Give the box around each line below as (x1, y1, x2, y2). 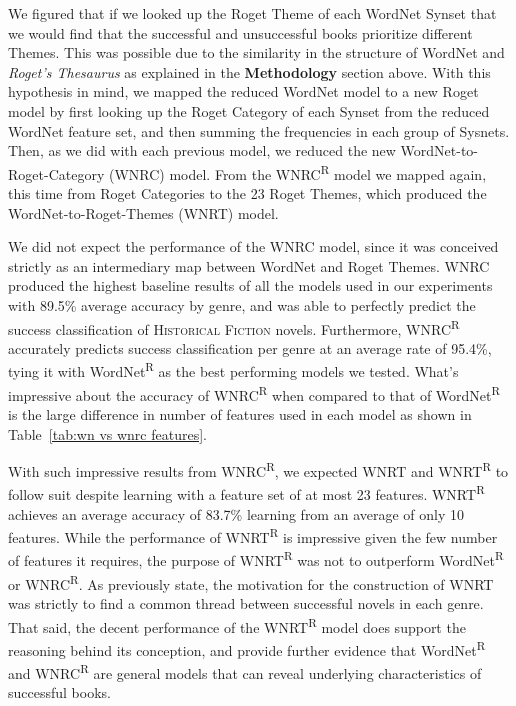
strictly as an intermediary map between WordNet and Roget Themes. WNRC (8, 255, 490, 276)
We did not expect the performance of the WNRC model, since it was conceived (8, 236, 499, 257)
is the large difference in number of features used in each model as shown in (8, 403, 472, 424)
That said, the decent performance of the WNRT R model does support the (8, 613, 466, 637)
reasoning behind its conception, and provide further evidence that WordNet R (8, 636, 486, 660)
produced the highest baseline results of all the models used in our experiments (8, 275, 493, 296)
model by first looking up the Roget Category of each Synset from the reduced (8, 100, 490, 121)
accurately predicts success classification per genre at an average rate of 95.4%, (8, 337, 492, 358)
